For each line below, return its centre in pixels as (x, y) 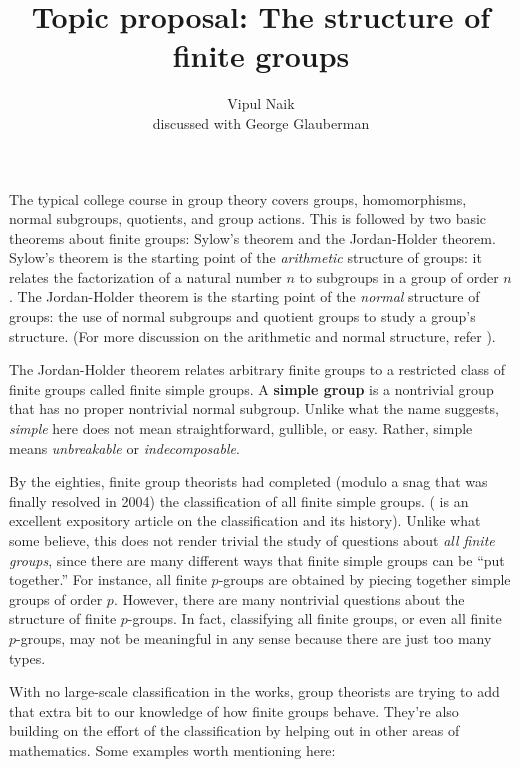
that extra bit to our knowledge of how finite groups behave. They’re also (234, 710)
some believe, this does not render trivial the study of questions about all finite (252, 540)
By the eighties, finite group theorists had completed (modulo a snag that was (248, 481)
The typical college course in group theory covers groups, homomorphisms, (238, 198)
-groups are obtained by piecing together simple (364, 579)
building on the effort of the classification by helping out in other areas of (234, 730)
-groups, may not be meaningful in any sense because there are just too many (254, 637)
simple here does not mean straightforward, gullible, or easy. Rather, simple (241, 428)
